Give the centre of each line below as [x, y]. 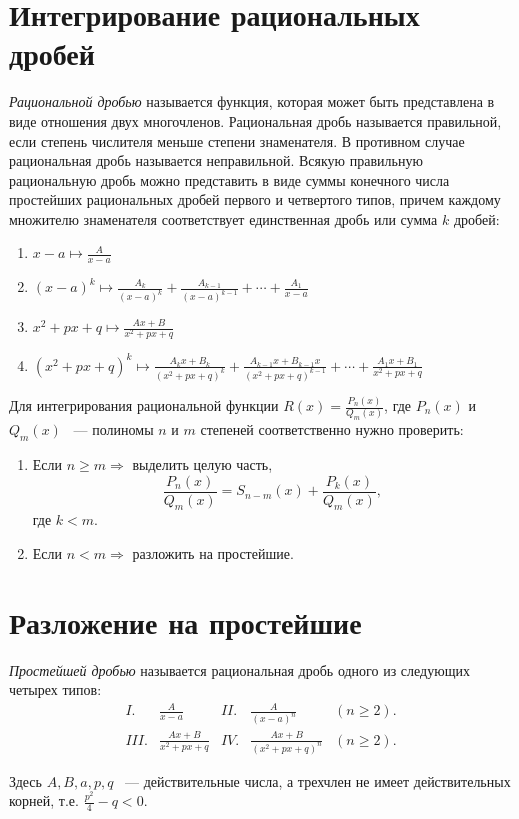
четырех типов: [55, 689]
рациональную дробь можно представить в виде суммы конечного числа [229, 179]
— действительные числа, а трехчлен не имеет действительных [318, 780]
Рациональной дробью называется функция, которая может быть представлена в [252, 101]
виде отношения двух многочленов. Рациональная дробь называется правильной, [255, 120]
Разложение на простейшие [185, 621]
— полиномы [113, 429]
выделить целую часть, [202, 464]
